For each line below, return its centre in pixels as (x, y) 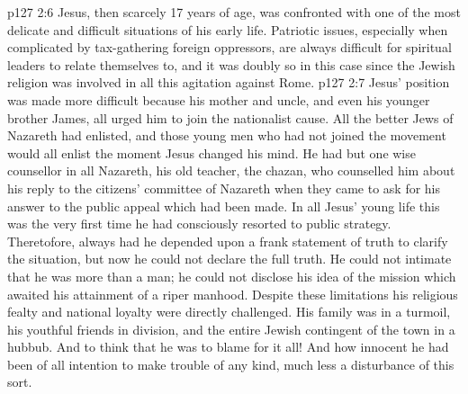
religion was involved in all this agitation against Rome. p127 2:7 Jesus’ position (229, 82)
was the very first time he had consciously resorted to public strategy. (199, 224)
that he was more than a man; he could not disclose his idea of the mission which (232, 276)
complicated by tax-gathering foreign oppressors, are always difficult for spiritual (229, 47)
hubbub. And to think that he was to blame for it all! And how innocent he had (228, 347)
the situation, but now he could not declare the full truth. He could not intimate (229, 259)
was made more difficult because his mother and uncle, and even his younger (219, 99)
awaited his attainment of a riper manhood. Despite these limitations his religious (233, 294)
